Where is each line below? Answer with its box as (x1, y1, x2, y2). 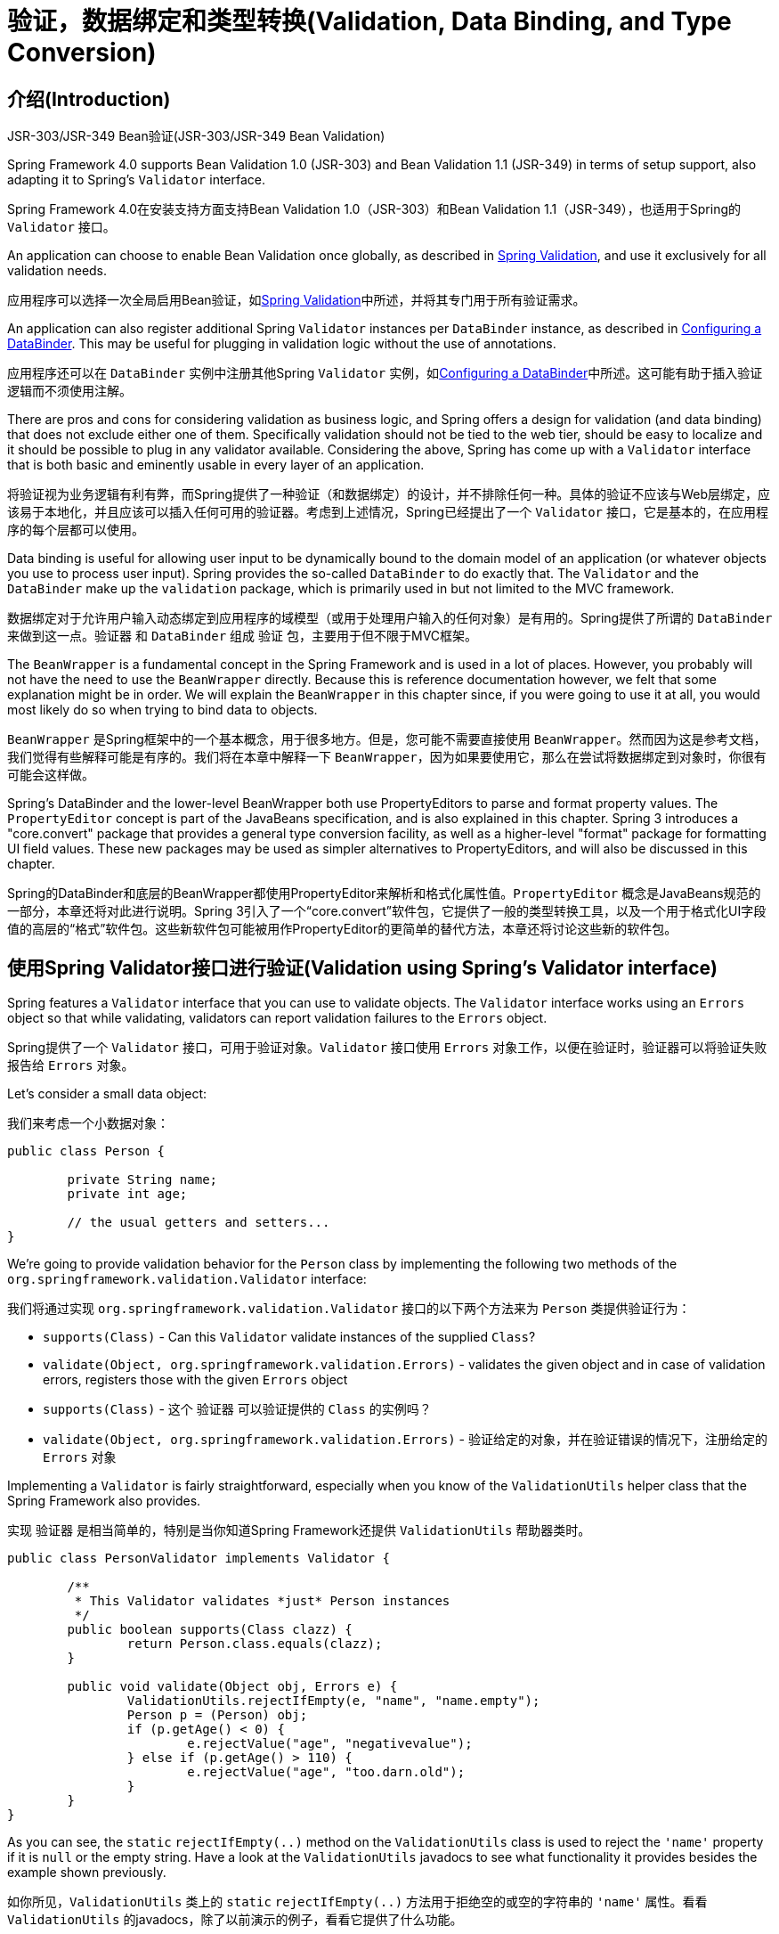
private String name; (67, 1172, 218, 1187)
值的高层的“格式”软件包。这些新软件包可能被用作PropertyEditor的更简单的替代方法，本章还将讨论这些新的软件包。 (7, 921, 678, 937)
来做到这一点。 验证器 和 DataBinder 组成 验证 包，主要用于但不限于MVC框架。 (7, 628, 478, 644)
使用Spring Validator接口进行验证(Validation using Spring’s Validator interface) (7, 956, 718, 979)
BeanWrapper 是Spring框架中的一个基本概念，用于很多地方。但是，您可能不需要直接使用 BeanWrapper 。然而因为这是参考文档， (7, 731, 767, 747)
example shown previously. (7, 1865, 166, 1881)
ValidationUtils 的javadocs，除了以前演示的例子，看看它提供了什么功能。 (7, 1912, 463, 1928)
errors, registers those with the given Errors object (43, 1372, 348, 1388)
